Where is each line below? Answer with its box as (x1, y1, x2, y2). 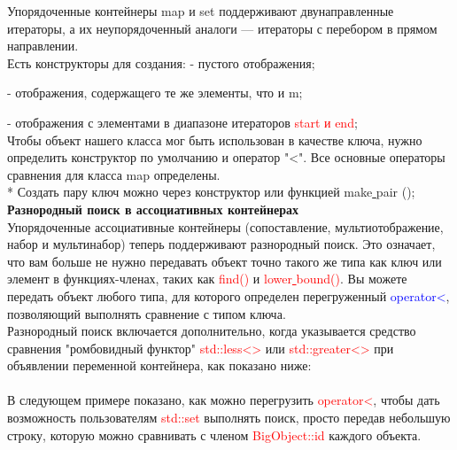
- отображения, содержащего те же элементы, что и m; (7, 83, 303, 102)
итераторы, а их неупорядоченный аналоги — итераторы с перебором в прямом (7, 19, 438, 37)
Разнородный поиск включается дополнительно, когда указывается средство (7, 322, 416, 340)
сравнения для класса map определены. (7, 165, 221, 183)
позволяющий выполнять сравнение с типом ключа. (7, 304, 286, 322)
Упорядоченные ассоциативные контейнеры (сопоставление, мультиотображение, (7, 217, 444, 236)
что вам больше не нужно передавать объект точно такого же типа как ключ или (7, 252, 442, 270)
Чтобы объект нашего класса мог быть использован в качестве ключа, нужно (7, 130, 422, 149)
